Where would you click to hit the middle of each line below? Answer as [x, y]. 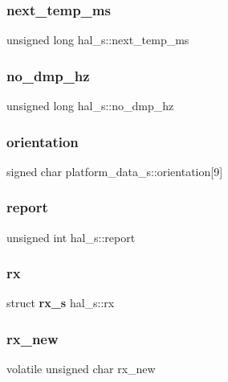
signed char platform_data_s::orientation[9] [115, 171]
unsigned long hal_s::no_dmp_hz [90, 106]
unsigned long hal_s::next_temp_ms [98, 40]
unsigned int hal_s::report [71, 237]
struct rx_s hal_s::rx [61, 303]
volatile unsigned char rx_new [81, 369]
